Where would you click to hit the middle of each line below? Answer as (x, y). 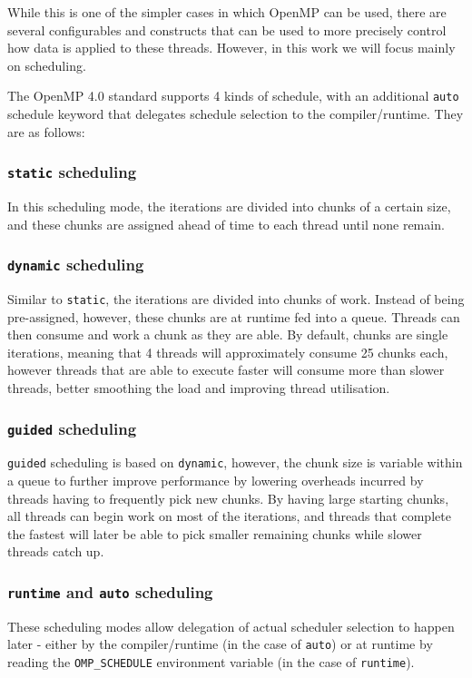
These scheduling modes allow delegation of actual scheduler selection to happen (231, 626)
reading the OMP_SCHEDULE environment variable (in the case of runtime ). (211, 662)
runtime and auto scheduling (110, 591)
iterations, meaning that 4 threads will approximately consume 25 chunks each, (228, 352)
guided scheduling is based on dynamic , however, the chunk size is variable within (235, 462)
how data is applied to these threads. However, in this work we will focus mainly (231, 48)
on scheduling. (47, 65)
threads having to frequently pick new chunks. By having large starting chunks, (228, 498)
